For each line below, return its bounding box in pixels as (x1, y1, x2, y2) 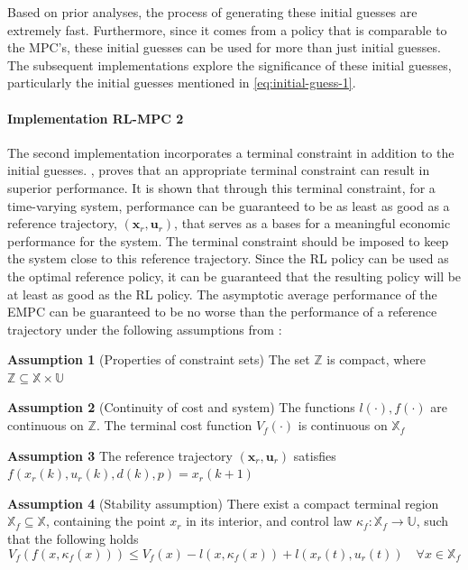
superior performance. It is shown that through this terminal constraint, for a (7, 178, 436, 197)
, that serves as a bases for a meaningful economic (174, 214, 451, 233)
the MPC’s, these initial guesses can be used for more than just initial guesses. (7, 38, 441, 57)
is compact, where (326, 350, 427, 369)
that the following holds (7, 529, 139, 548)
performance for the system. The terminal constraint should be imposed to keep (7, 231, 449, 250)
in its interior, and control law (186, 511, 353, 530)
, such (416, 511, 449, 530)
